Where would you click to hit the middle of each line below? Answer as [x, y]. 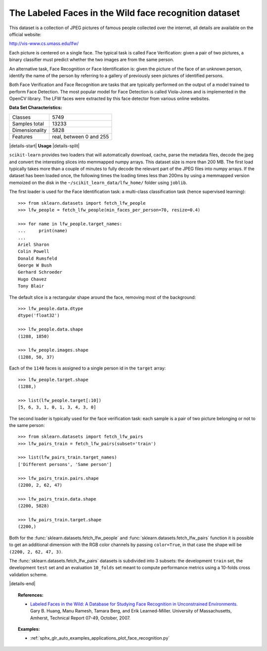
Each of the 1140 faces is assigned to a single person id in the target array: [88, 368]
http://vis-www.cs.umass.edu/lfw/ [44, 44]
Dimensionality [29, 130]
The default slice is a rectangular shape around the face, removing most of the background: [103, 297]
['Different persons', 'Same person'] [65, 464]
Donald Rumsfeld [38, 258]
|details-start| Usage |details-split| [44, 145]
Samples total [28, 124]
